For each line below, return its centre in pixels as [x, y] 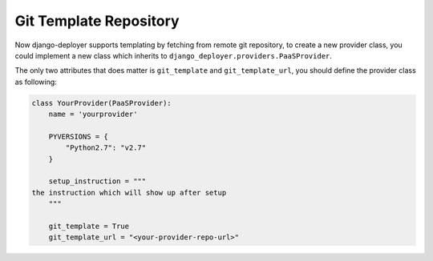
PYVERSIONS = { [78, 137]
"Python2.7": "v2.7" [106, 148]
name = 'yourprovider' [93, 114]
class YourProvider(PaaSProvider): [101, 103]
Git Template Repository [97, 21]
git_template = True [89, 226]
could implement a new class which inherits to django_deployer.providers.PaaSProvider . [174, 55]
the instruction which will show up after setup [129, 193]
